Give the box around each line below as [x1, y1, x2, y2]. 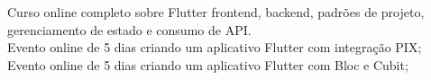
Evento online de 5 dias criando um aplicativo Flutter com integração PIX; [7, 38, 422, 57]
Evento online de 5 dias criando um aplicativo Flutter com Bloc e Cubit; [7, 55, 408, 74]
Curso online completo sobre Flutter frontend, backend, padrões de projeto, [7, 3, 425, 21]
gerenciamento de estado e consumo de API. [7, 20, 252, 39]
